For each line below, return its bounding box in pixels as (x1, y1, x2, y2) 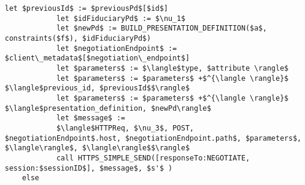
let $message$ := (56, 114, 125, 123)
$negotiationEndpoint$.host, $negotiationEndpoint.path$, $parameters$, (5, 134, 301, 142)
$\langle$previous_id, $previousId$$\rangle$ (5, 84, 190, 93)
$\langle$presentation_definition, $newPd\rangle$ (5, 104, 211, 113)
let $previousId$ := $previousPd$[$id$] (5, 4, 169, 13)
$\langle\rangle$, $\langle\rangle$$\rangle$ (5, 144, 190, 153)
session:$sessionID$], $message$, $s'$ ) (5, 163, 173, 172)
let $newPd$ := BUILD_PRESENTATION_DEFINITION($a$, (56, 24, 267, 33)
